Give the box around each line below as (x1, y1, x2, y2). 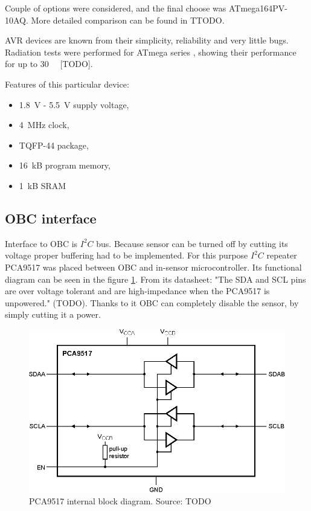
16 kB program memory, (19, 159, 111, 172)
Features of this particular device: (5, 77, 129, 90)
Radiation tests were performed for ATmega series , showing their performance (5, 45, 297, 58)
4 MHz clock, (19, 118, 69, 131)
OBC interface (5, 208, 97, 227)
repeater (266, 249, 297, 262)
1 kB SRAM (19, 179, 66, 191)
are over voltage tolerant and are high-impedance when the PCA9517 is (5, 284, 270, 297)
